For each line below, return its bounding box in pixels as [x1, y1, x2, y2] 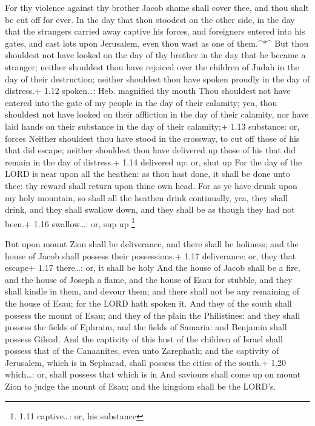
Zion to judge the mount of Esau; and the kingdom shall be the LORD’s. [5, 380, 276, 393]
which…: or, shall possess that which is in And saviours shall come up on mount [5, 368, 301, 381]
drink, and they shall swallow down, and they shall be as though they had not [5, 203, 295, 216]
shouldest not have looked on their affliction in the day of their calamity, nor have [5, 108, 309, 121]
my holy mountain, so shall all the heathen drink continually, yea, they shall [5, 191, 288, 204]
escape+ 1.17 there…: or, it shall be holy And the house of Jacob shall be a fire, [5, 261, 300, 274]
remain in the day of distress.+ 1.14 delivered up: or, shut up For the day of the [5, 155, 302, 168]
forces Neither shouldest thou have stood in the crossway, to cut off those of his [5, 131, 300, 144]
